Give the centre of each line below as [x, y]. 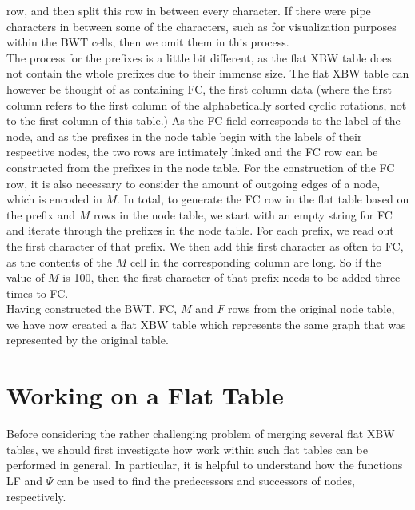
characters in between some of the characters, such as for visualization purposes [202, 26]
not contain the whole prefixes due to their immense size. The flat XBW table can [208, 73]
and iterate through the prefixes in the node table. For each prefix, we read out [200, 230]
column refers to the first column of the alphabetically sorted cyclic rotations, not [207, 104]
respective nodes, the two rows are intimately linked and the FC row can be [192, 152]
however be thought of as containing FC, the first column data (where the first [200, 88]
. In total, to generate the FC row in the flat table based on [263, 199]
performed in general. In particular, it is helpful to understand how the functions [205, 465]
